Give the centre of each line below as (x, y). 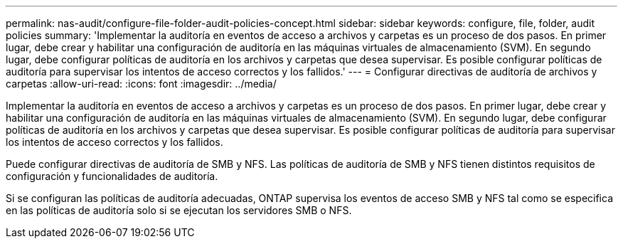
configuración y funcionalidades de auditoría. (112, 176)
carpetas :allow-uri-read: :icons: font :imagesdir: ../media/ (141, 84)
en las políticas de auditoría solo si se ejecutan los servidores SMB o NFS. (179, 210)
